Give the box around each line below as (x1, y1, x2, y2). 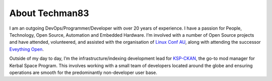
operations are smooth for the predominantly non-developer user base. (9, 69, 157, 75)
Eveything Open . (9, 46, 44, 52)
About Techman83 (9, 8, 89, 19)
